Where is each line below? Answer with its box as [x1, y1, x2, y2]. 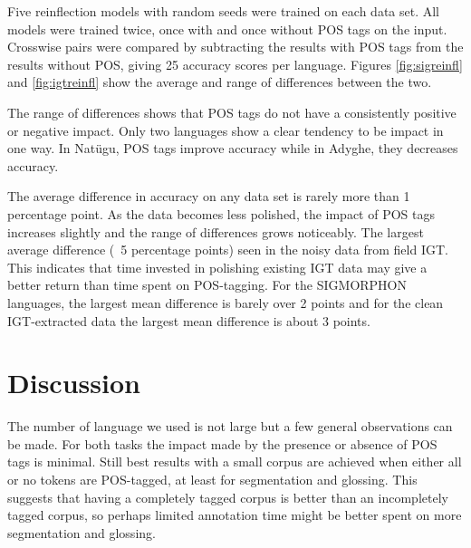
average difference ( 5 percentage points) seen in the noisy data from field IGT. [7, 240, 448, 259]
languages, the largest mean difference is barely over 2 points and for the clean [7, 293, 444, 312]
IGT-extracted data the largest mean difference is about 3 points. [7, 311, 370, 330]
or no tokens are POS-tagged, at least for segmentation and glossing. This [7, 470, 418, 488]
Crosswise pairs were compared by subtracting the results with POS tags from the [7, 37, 464, 56]
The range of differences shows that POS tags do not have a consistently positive [7, 102, 457, 121]
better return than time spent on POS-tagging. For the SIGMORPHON [7, 275, 407, 294]
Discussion [7, 364, 140, 401]
